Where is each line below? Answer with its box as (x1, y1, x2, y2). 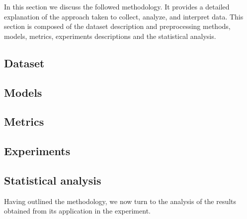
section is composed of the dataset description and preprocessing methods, (4, 21, 231, 31)
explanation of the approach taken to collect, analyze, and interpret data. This (4, 11, 244, 21)
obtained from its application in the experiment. (4, 206, 151, 216)
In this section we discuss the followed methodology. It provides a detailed (4, 1, 230, 11)
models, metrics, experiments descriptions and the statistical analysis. (4, 30, 216, 41)
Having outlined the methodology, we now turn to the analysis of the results (4, 196, 237, 206)
